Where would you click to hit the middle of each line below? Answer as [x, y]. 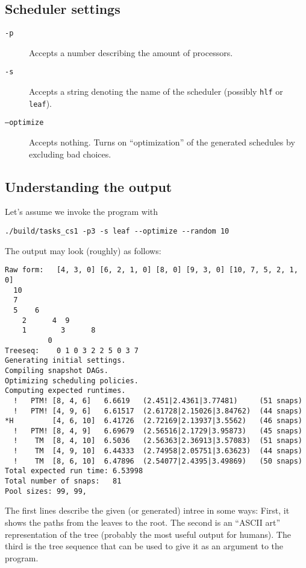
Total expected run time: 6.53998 [74, 471]
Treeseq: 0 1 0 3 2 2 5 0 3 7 [72, 350]
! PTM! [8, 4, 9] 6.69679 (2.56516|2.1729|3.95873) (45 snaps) [158, 431]
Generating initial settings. [65, 361]
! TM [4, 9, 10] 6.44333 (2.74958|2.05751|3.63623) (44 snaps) [158, 451]
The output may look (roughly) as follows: [83, 250]
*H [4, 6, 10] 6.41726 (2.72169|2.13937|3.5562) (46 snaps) [154, 421]
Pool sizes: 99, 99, [46, 491]
